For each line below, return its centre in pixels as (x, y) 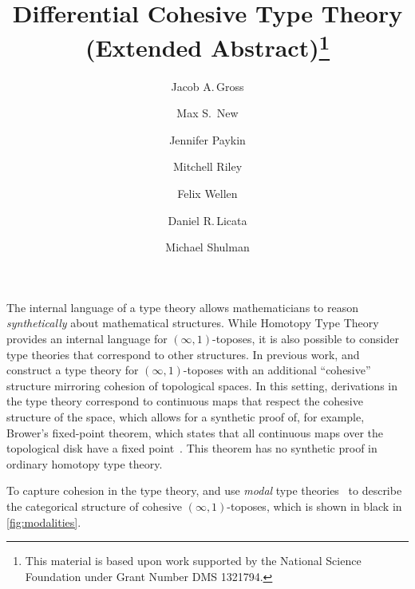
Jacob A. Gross (207, 86)
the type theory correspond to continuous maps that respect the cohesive (185, 401)
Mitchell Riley (207, 166)
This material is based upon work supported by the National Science (193, 561)
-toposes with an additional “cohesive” (277, 370)
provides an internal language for (87, 338)
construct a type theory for (73, 370)
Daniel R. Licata (207, 220)
